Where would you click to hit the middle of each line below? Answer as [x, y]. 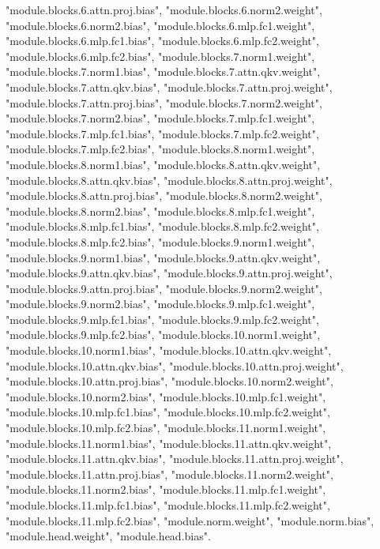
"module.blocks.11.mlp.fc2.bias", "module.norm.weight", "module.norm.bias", [190, 520]
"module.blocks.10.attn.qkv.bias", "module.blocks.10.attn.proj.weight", [175, 365]
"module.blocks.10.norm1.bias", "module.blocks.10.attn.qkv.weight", [169, 350]
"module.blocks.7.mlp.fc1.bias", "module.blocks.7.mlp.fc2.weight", [162, 133]
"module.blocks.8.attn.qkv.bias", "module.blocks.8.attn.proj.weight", [169, 180]
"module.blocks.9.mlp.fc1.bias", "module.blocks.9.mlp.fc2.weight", [162, 319]
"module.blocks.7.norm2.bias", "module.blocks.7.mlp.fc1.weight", [160, 118]
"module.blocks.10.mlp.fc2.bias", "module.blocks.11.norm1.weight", [166, 428]
